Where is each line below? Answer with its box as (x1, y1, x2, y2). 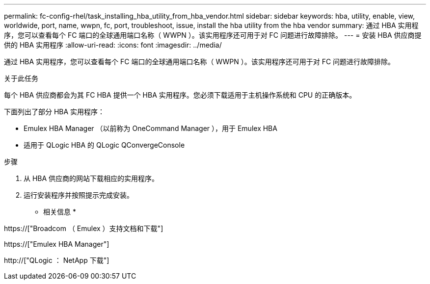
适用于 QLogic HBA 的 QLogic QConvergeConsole (24, 141, 185, 149)
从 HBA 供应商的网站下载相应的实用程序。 (24, 174, 159, 182)
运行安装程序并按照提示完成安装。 (24, 191, 134, 199)
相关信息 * (43, 207, 76, 216)
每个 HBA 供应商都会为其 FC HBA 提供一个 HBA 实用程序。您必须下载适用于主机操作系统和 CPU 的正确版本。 (4, 91, 356, 99)
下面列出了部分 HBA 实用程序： (4, 107, 105, 116)
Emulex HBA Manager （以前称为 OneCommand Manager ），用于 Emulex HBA (24, 124, 277, 132)
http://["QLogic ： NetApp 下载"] (4, 256, 109, 264)
